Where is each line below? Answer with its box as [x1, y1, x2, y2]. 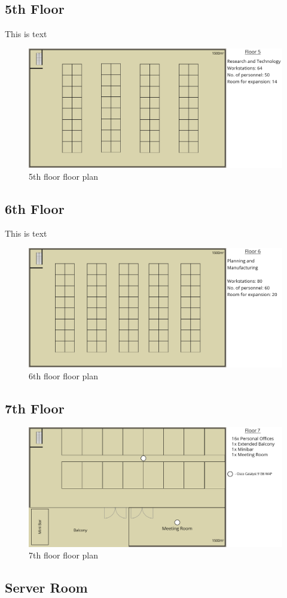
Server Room [5, 578, 88, 597]
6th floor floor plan [29, 369, 99, 382]
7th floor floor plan [29, 549, 99, 561]
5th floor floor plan [29, 170, 99, 182]
